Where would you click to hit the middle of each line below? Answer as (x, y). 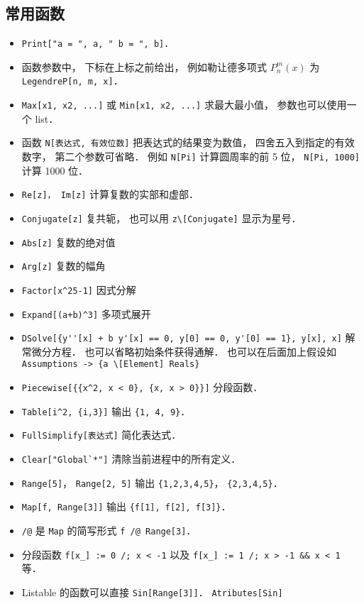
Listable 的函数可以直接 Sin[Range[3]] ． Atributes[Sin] (152, 592)
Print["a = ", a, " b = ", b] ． (98, 43)
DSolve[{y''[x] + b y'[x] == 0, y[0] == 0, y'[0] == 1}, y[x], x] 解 (188, 337)
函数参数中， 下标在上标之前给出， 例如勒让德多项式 (144, 66)
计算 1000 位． (55, 170)
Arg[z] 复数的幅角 (64, 266)
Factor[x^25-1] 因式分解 (79, 289)
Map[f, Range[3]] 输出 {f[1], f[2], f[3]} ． (126, 506)
